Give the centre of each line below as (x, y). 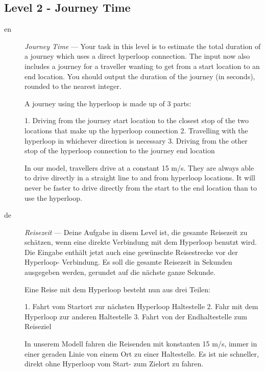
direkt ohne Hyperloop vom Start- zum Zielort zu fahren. (114, 364)
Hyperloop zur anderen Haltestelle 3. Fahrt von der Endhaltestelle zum (136, 316)
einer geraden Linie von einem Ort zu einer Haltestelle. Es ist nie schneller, (142, 353)
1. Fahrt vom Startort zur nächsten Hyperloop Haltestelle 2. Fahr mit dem (141, 306)
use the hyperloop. (53, 197)
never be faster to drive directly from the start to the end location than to (141, 187)
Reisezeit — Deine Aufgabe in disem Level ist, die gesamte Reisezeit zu (136, 232)
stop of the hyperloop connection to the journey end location (120, 150)
